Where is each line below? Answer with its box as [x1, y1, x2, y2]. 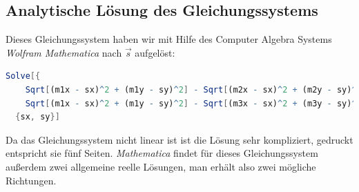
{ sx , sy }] [15, 112, 60, 122]
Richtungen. [6, 173, 57, 187]
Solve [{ [6, 71, 41, 81]
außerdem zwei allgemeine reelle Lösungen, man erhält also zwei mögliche [6, 159, 316, 173]
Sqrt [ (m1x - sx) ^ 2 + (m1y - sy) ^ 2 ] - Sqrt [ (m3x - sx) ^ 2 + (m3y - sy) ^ [25, 98, 357, 108]
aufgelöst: [135, 45, 175, 59]
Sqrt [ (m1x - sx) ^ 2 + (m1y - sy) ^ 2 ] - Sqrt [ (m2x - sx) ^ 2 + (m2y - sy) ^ [25, 84, 357, 95]
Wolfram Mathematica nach [6, 45, 122, 59]
